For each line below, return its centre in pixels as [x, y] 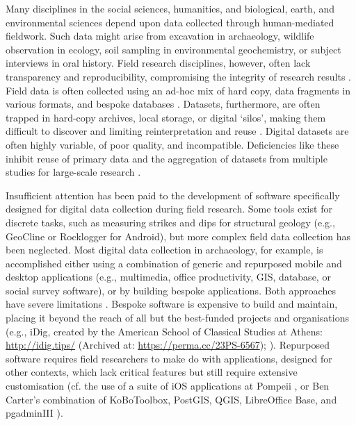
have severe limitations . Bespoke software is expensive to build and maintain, [172, 304]
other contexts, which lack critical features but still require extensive [152, 372]
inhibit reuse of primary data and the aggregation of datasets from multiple [167, 158]
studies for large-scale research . [73, 172]
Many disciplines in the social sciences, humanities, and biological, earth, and [170, 8]
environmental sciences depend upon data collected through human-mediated [170, 22]
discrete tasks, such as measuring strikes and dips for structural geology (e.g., [170, 222]
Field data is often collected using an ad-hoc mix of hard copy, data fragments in [178, 90]
